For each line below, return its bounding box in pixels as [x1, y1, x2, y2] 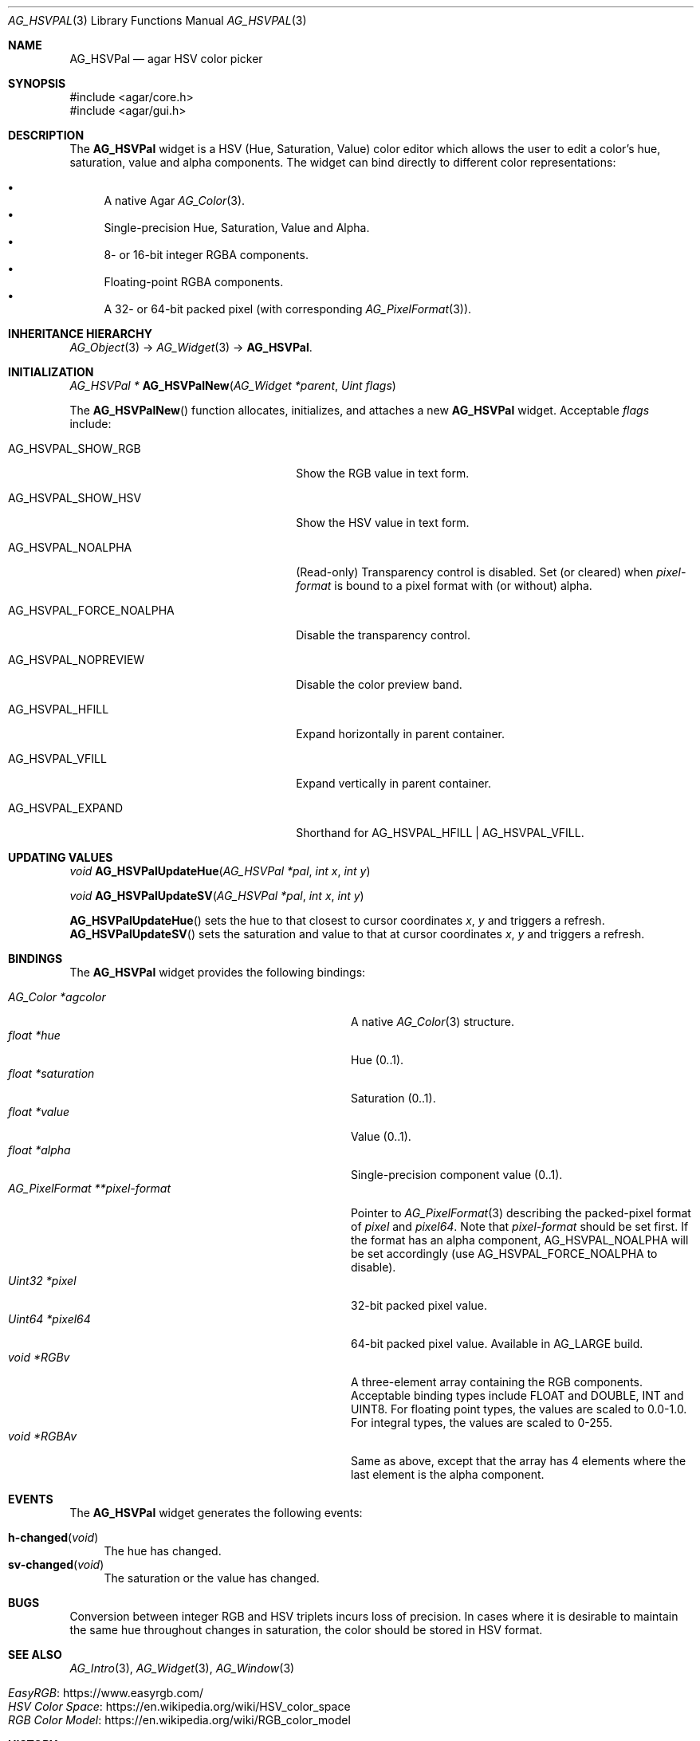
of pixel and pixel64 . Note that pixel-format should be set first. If [351, 1220, 689, 1233]
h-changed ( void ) [8, 1531, 99, 1544]
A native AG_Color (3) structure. [351, 1015, 514, 1028]
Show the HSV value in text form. [296, 516, 470, 529]
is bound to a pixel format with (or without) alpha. [334, 579, 592, 592]
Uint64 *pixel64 [8, 1312, 91, 1326]
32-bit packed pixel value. [351, 1299, 488, 1312]
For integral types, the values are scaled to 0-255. [351, 1416, 613, 1429]
